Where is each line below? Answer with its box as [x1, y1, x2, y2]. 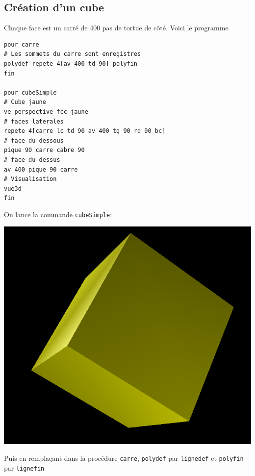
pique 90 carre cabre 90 [4, 147, 85, 154]
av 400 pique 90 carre [4, 166, 78, 173]
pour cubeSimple [4, 89, 57, 96]
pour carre [4, 41, 39, 48]
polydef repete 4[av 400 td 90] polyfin [4, 60, 138, 67]
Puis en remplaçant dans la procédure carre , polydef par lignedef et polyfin [4, 452, 244, 463]
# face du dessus [4, 156, 60, 163]
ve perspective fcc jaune [4, 108, 88, 115]
